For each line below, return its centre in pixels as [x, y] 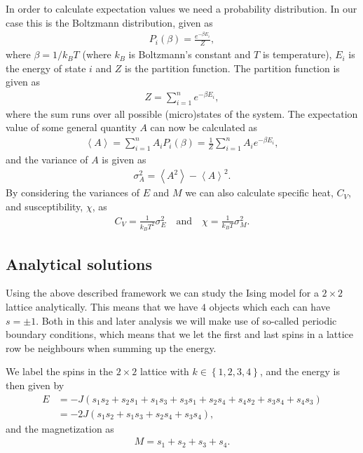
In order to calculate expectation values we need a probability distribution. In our [181, 8]
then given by [35, 385]
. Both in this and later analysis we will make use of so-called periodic [186, 320]
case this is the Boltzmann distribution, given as [109, 22]
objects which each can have [269, 306]
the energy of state [46, 68]
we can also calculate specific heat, [259, 192]
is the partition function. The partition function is [232, 68]
